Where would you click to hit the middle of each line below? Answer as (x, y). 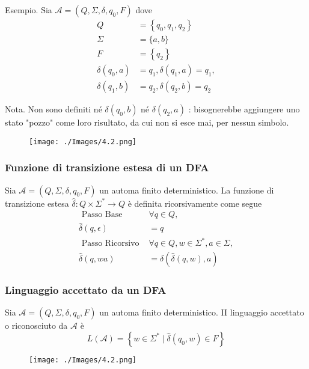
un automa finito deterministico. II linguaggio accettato (202, 312)
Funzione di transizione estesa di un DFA (107, 167)
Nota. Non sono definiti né (54, 109)
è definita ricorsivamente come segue (195, 203)
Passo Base (102, 215)
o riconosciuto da (36, 325)
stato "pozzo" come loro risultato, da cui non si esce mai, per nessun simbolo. (147, 122)
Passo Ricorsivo (110, 244)
